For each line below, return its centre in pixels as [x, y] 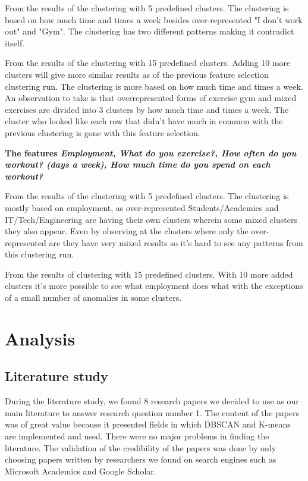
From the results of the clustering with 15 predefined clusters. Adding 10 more [148, 63]
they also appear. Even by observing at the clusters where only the [127, 231]
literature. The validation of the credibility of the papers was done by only [141, 447]
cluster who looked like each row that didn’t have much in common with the [144, 121]
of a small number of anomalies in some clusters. [93, 298]
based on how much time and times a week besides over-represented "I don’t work [154, 19]
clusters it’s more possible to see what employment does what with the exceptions [154, 286]
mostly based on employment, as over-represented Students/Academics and [142, 207]
